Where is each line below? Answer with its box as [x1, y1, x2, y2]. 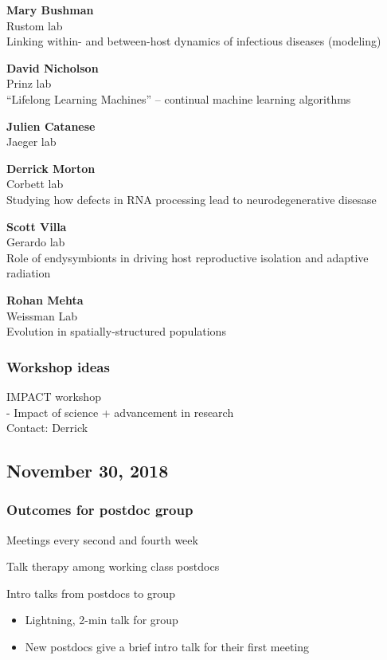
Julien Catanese [6, 117, 96, 134]
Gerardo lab [6, 234, 65, 250]
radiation [6, 265, 51, 281]
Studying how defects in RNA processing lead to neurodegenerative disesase [6, 191, 377, 207]
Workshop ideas [6, 356, 110, 376]
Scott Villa [6, 218, 67, 234]
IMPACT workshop [6, 387, 101, 404]
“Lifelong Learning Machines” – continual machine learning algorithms [6, 90, 351, 107]
